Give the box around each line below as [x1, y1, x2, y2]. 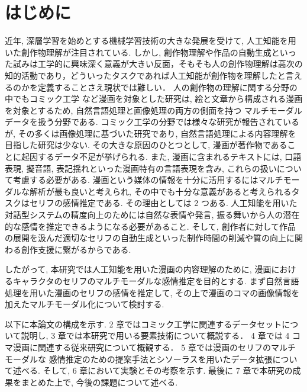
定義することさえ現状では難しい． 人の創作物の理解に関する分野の [37, 81, 298, 93]
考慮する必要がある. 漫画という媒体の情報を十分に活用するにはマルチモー [12, 173, 300, 186]
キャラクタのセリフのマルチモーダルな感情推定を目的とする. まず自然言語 [12, 275, 299, 287]
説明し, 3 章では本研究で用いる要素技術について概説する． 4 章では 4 [21, 329, 290, 342]
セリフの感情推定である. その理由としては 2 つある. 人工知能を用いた [29, 197, 298, 209]
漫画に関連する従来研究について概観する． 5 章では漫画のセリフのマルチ [12, 340, 296, 353]
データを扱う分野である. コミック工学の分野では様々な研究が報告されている [5, 115, 299, 128]
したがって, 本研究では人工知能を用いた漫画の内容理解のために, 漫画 [5, 263, 272, 275]
